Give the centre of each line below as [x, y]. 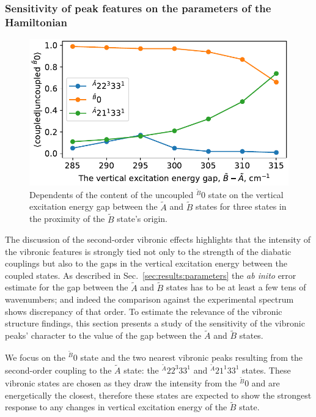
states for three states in [241, 206]
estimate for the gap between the [67, 287]
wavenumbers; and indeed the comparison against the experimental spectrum [149, 299]
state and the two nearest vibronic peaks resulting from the [192, 357]
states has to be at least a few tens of [236, 287]
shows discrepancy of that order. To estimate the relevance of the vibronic [144, 311]
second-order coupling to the [58, 370]
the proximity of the [67, 219]
